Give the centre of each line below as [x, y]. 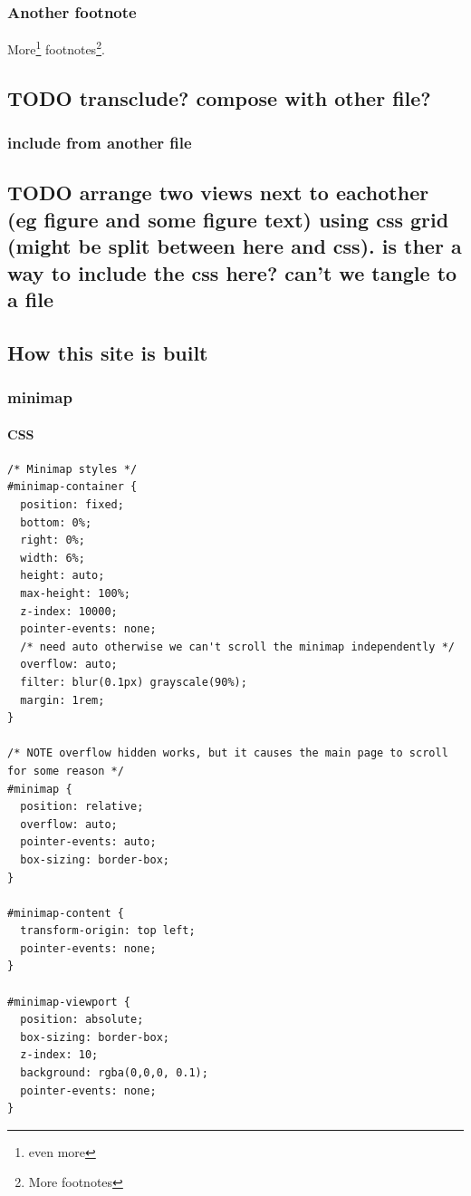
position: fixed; [72, 505]
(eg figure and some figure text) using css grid [228, 219]
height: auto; [62, 576]
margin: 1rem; [62, 700]
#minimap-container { [72, 487]
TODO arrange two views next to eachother [218, 193]
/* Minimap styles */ [72, 469]
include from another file [100, 143]
